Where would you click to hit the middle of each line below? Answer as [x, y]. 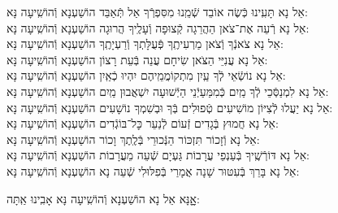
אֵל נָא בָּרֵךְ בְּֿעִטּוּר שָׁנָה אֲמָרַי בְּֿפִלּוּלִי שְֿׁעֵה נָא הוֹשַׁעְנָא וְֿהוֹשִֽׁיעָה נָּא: [153, 170]
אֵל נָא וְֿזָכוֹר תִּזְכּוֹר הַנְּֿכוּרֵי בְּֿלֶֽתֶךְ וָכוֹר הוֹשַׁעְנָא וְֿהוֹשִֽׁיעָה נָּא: [133, 139]
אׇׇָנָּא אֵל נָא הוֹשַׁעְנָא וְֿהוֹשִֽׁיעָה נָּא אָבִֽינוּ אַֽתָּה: [103, 198]
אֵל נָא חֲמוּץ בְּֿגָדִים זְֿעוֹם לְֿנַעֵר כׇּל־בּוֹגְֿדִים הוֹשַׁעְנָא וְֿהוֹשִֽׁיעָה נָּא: [143, 123]
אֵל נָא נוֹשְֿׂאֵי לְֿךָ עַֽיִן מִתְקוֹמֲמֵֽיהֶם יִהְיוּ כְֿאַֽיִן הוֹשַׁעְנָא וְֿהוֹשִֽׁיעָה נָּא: [146, 75]
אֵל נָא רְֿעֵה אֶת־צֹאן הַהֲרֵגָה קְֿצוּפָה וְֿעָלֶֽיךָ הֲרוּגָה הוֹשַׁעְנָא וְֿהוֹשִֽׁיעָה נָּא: [158, 27]
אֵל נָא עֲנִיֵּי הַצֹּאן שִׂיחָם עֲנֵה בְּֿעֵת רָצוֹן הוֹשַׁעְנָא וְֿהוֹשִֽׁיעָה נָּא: [137, 59]
